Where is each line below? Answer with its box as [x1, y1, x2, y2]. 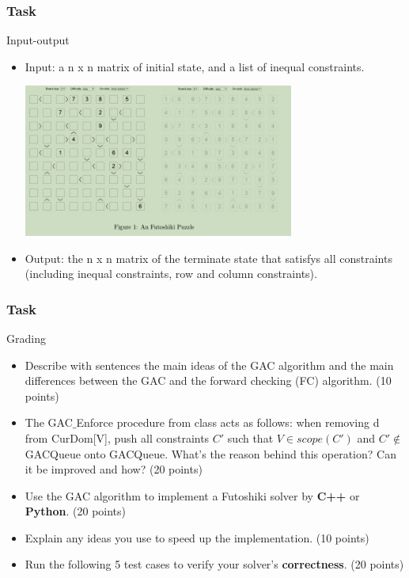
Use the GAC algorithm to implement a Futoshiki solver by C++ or [25, 487, 360, 504]
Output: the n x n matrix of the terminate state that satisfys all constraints [25, 249, 392, 266]
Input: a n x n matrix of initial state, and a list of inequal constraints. [25, 58, 365, 74]
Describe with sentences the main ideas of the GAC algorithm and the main [25, 356, 394, 373]
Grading [6, 329, 46, 346]
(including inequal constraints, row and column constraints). [25, 265, 317, 282]
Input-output [6, 32, 70, 48]
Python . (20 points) [25, 503, 127, 519]
